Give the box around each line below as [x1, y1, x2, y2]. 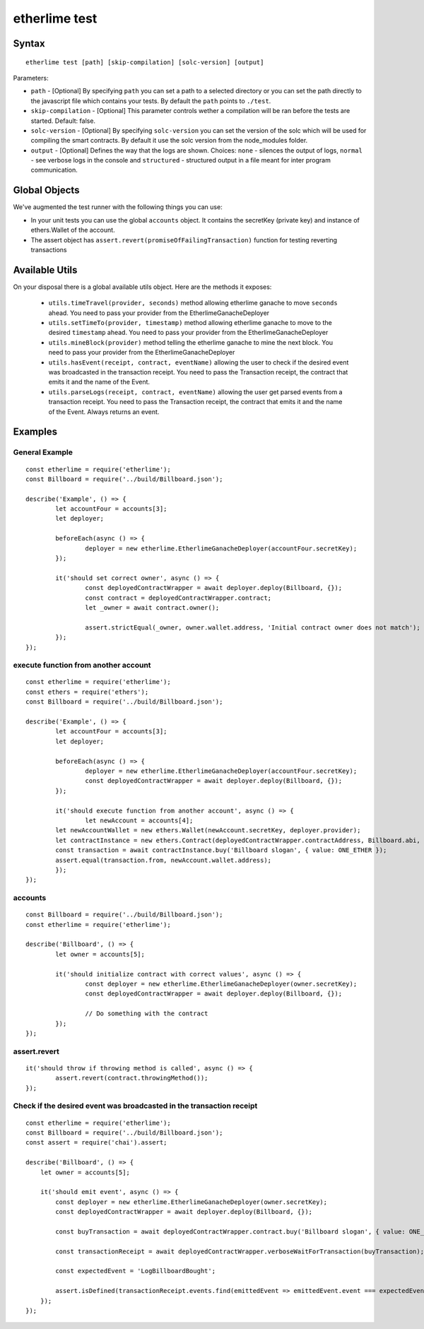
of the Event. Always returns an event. [48, 407, 160, 416]
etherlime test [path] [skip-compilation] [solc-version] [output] [25, 58, 264, 66]
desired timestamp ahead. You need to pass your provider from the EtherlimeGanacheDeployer [48, 329, 329, 337]
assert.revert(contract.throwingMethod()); [55, 1074, 208, 1082]
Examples [13, 426, 58, 438]
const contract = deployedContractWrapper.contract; [85, 593, 272, 602]
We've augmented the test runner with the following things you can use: [13, 203, 223, 211]
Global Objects [13, 184, 80, 196]
